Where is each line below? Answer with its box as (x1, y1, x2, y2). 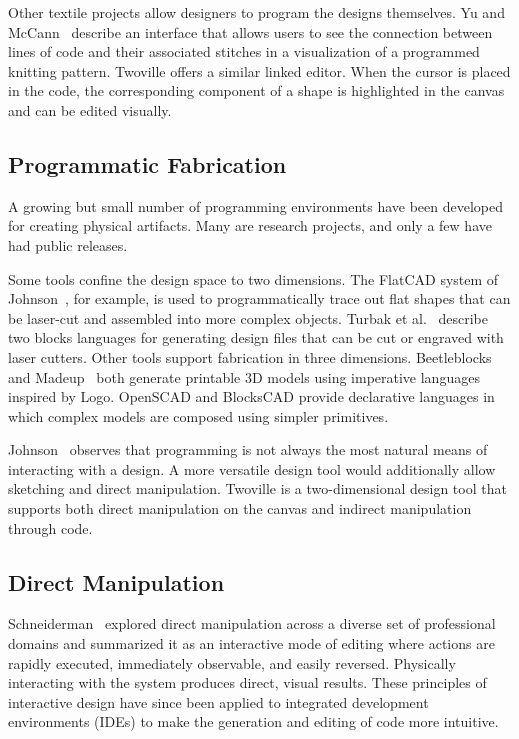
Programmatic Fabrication (8, 148, 287, 179)
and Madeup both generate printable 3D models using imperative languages (8, 366, 480, 387)
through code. (8, 517, 93, 538)
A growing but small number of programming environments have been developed (8, 195, 504, 216)
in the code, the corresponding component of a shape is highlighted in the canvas (8, 80, 505, 101)
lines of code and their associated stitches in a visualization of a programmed (8, 41, 480, 62)
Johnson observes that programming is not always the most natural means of (8, 439, 488, 460)
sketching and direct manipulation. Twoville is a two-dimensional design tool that (8, 478, 507, 499)
